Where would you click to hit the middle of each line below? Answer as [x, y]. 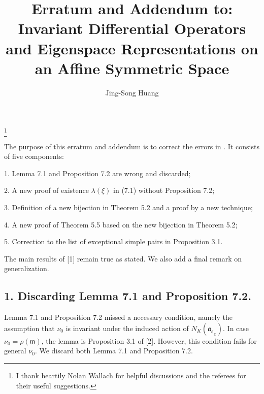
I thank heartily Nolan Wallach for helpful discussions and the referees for [131, 375]
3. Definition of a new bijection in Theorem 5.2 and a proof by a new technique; [128, 207]
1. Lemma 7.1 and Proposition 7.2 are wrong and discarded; [97, 173]
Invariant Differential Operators [132, 28]
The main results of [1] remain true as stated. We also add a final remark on [123, 258]
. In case [236, 328]
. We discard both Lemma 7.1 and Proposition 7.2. [114, 351]
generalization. [27, 268]
